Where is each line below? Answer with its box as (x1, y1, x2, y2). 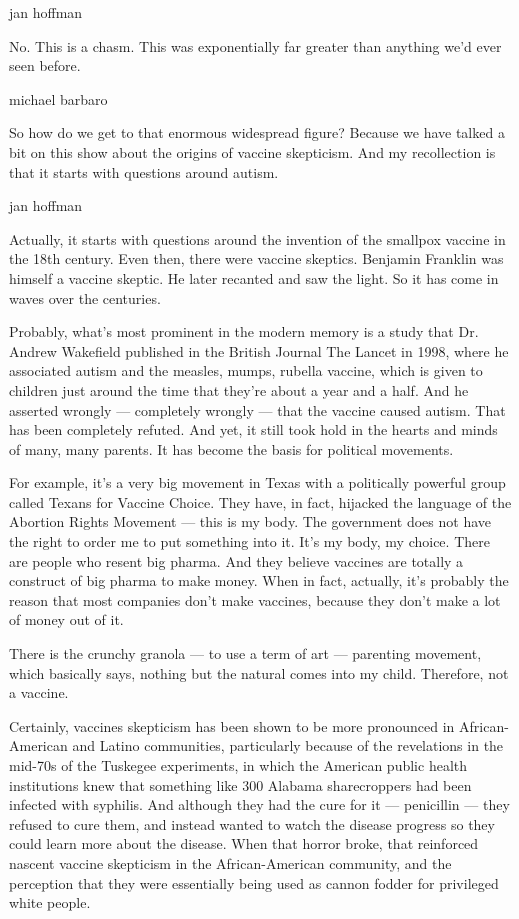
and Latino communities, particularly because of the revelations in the (72, 735, 504, 756)
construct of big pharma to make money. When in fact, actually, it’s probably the (9, 570, 509, 591)
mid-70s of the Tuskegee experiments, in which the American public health (9, 755, 468, 775)
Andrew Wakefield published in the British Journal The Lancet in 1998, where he (9, 340, 509, 361)
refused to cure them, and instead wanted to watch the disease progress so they (9, 813, 495, 834)
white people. (9, 892, 91, 913)
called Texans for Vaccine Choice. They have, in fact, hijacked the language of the (9, 491, 512, 512)
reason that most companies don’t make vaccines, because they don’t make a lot (9, 589, 501, 610)
